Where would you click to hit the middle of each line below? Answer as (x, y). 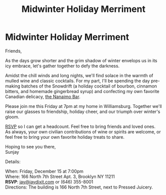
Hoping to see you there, (31, 146)
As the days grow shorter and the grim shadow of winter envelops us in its (81, 60)
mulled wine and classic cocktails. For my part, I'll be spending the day (78, 81)
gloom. (12, 117)
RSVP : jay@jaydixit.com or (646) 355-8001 (49, 182)
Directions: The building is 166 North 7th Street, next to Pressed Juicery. (79, 187)
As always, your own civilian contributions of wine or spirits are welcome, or (83, 132)
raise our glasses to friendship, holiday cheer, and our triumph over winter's (83, 111)
